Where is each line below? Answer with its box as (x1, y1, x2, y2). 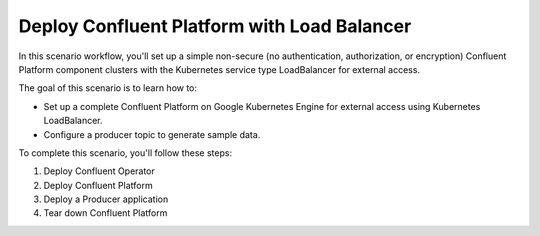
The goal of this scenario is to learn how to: (18, 82, 198, 94)
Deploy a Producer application (43, 193, 169, 205)
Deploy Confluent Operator (43, 165, 155, 177)
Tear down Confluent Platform (43, 207, 168, 219)
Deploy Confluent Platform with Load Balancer (18, 15, 412, 37)
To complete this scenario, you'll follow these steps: (18, 146, 233, 159)
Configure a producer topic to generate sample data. (43, 128, 261, 140)
